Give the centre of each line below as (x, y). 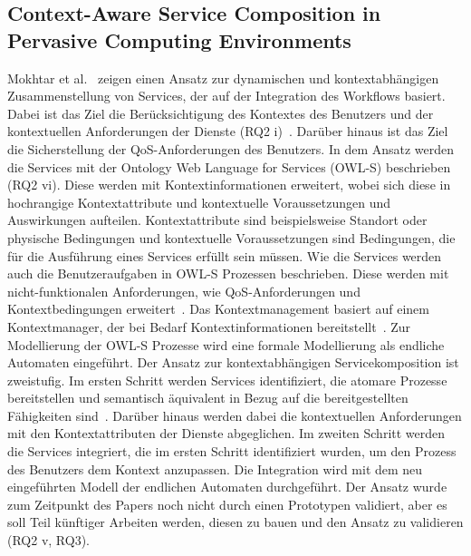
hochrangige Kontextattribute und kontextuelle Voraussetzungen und (199, 202)
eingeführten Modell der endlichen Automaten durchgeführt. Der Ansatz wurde (227, 487)
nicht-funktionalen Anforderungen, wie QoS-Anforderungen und (184, 291)
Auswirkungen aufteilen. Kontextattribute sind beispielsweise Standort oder (217, 220)
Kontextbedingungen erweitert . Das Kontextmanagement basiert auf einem (218, 309)
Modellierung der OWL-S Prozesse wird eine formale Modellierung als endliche (226, 344)
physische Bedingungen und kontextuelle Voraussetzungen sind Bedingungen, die (231, 237)
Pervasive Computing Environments (179, 39)
